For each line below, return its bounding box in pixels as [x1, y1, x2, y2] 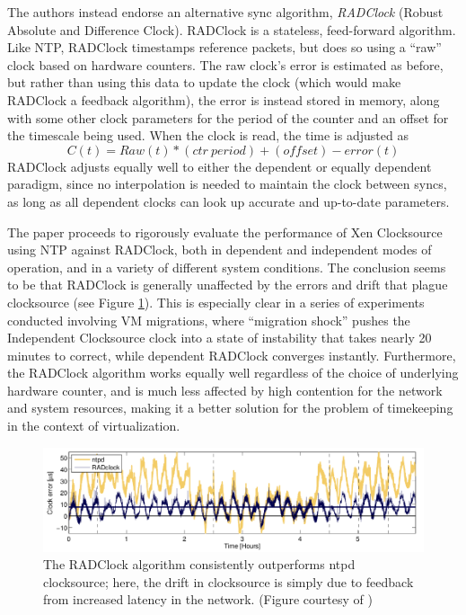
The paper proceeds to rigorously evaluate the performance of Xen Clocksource [7, 222, 443, 241]
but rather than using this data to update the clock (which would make [7, 73, 401, 92]
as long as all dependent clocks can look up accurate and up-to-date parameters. [7, 192, 450, 210]
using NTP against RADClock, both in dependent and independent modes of [7, 240, 432, 259]
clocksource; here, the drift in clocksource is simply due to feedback [43, 572, 414, 591]
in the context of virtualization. [7, 416, 180, 435]
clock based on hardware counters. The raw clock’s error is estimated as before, [7, 55, 444, 74]
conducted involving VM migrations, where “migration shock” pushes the [7, 310, 410, 329]
